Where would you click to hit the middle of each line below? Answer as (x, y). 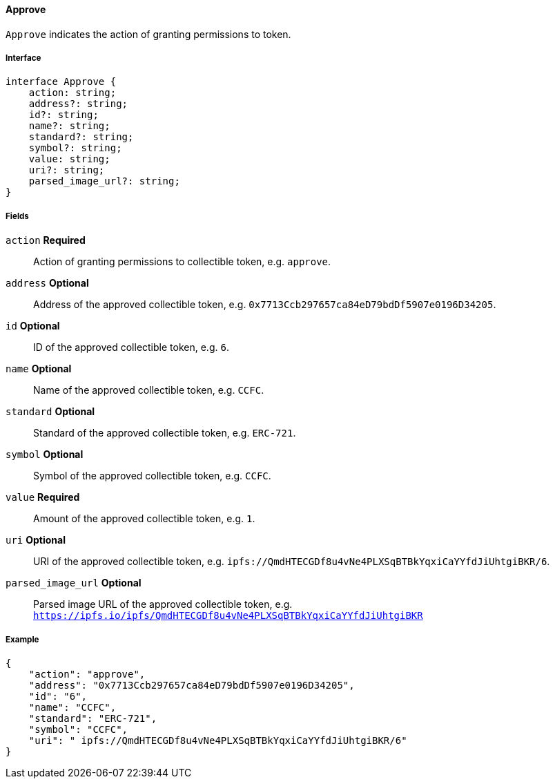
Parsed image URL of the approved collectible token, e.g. (163, 604)
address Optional (47, 283)
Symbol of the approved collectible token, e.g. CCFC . (152, 476)
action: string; (72, 93)
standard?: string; (81, 137)
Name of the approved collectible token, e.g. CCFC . (149, 390)
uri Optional (36, 540)
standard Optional (50, 412)
